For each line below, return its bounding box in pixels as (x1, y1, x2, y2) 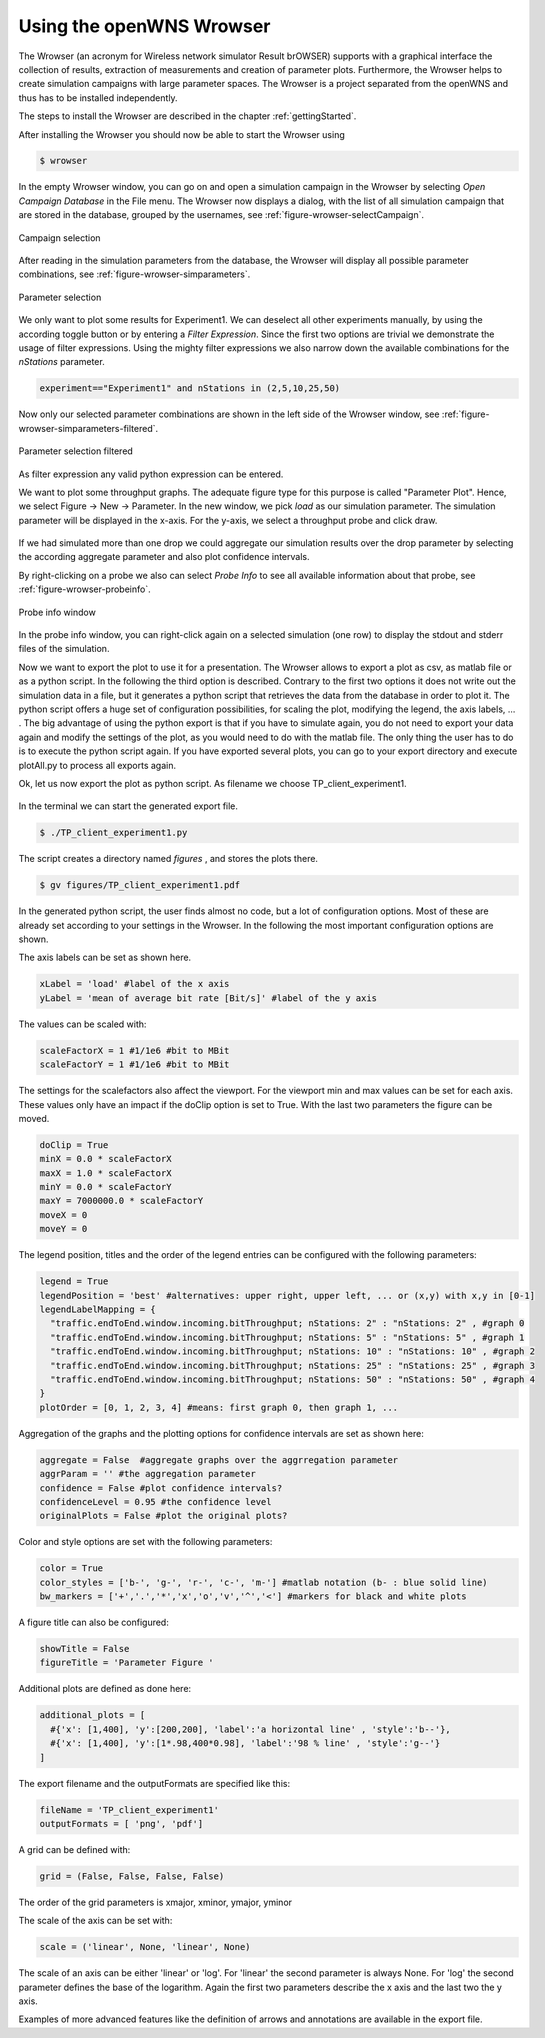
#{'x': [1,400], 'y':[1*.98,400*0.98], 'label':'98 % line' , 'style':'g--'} (50, 1738, 441, 1749)
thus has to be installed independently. (18, 91, 179, 104)
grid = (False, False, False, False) (39, 1870, 225, 1882)
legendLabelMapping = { (39, 1304, 157, 1315)
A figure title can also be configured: (18, 1616, 169, 1629)
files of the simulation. (18, 643, 110, 655)
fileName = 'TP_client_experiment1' (39, 1804, 220, 1815)
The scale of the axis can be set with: (18, 1915, 173, 1927)
